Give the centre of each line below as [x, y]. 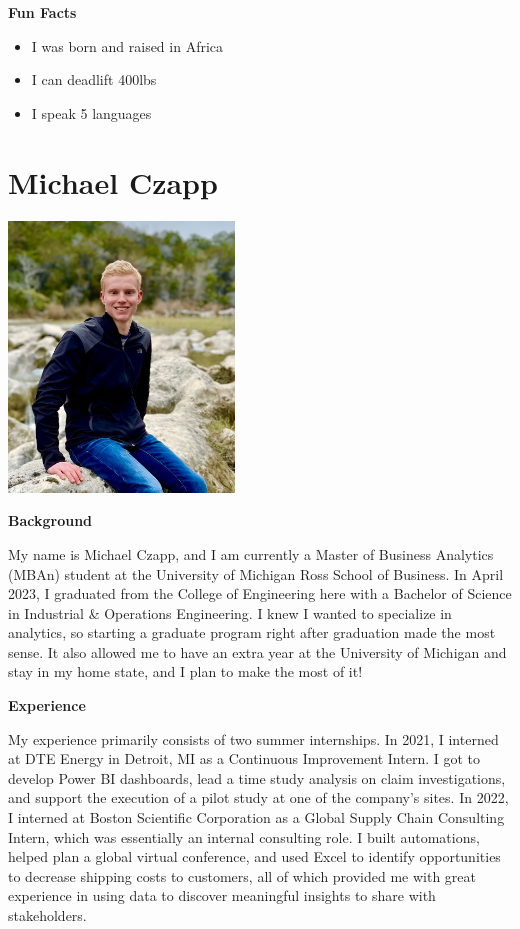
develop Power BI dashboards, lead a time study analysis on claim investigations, [257, 777]
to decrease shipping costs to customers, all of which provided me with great [242, 875]
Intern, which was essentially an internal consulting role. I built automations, [244, 836]
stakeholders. [47, 915]
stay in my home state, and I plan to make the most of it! [185, 671]
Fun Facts [42, 12]
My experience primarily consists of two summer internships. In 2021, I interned [253, 738]
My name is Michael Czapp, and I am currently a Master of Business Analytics [251, 553]
